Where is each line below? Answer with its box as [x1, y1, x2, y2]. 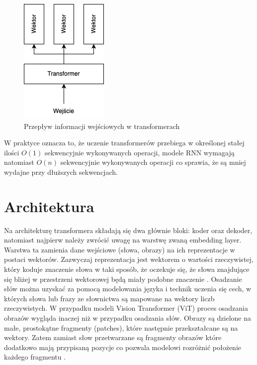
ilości [4, 147, 19, 157]
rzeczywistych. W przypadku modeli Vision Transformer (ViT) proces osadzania [4, 303, 249, 313]
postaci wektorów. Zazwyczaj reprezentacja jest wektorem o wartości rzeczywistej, [4, 254, 254, 264]
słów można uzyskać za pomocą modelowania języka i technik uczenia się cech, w [4, 283, 252, 294]
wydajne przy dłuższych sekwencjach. [4, 166, 118, 177]
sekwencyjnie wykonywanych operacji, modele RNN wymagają [44, 147, 235, 157]
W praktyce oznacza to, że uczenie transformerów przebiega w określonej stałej [4, 137, 245, 148]
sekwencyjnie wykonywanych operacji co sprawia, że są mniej [60, 157, 246, 167]
